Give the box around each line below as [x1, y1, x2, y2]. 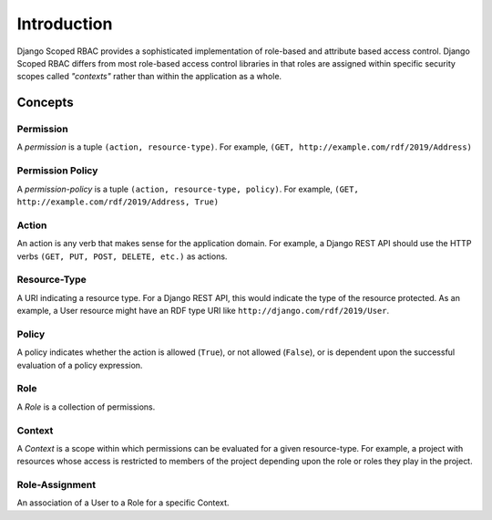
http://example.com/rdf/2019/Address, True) [16, 197, 220, 207]
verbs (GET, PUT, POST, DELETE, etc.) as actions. [16, 251, 228, 262]
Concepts [16, 95, 74, 110]
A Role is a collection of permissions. [16, 401, 156, 412]
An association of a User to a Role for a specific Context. [16, 497, 230, 508]
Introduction [16, 14, 113, 34]
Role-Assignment [16, 479, 97, 492]
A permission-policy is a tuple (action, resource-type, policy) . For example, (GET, [16, 183, 359, 194]
